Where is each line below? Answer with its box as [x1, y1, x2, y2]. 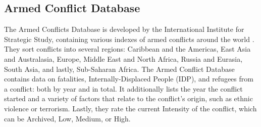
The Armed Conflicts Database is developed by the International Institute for [4, 24, 244, 34]
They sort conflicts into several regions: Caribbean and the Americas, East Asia [4, 44, 251, 54]
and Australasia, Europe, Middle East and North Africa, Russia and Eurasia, [4, 53, 243, 64]
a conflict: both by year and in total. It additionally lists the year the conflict [4, 83, 243, 94]
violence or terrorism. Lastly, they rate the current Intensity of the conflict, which [4, 103, 257, 113]
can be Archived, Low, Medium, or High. [4, 113, 131, 123]
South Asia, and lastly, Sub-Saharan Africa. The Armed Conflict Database [4, 63, 235, 74]
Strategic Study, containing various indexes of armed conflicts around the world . [4, 33, 254, 44]
